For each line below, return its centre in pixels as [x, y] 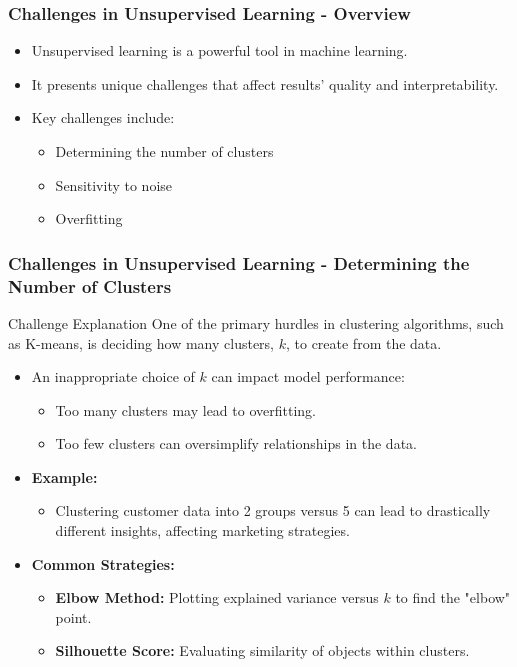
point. [73, 616]
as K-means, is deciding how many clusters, [141, 342]
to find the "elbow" [453, 597]
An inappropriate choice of [113, 376]
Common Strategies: [103, 563]
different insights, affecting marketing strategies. [202, 530]
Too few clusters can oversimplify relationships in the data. [236, 443]
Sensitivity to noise [114, 184]
